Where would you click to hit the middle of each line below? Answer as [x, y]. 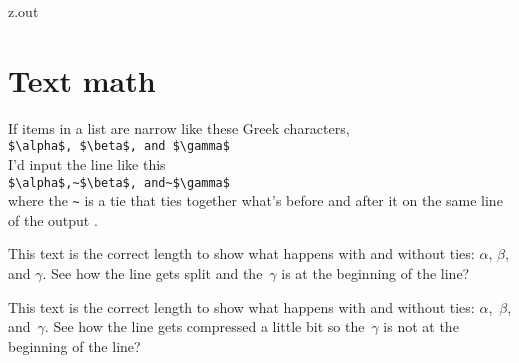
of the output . [53, 219]
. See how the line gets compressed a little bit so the [204, 326]
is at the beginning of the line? [375, 273]
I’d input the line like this [87, 163]
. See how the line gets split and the [152, 273]
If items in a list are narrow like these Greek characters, [179, 127]
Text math [82, 79]
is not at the [421, 326]
